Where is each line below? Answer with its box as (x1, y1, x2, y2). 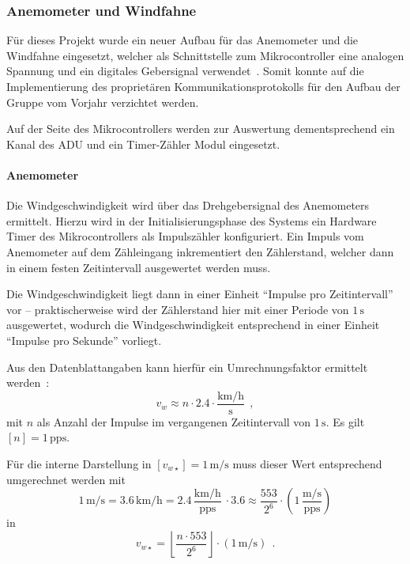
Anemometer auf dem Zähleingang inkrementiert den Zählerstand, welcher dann (6, 243, 394, 259)
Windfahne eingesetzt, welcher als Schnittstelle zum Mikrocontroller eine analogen (6, 47, 404, 63)
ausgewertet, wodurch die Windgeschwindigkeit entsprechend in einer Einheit (6, 316, 380, 333)
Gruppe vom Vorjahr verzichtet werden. (6, 93, 199, 110)
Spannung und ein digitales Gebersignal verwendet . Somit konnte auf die (6, 62, 364, 79)
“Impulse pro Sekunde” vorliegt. (6, 331, 162, 348)
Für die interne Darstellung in (6, 455, 152, 471)
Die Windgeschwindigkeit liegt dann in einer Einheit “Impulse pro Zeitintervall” (6, 286, 393, 302)
